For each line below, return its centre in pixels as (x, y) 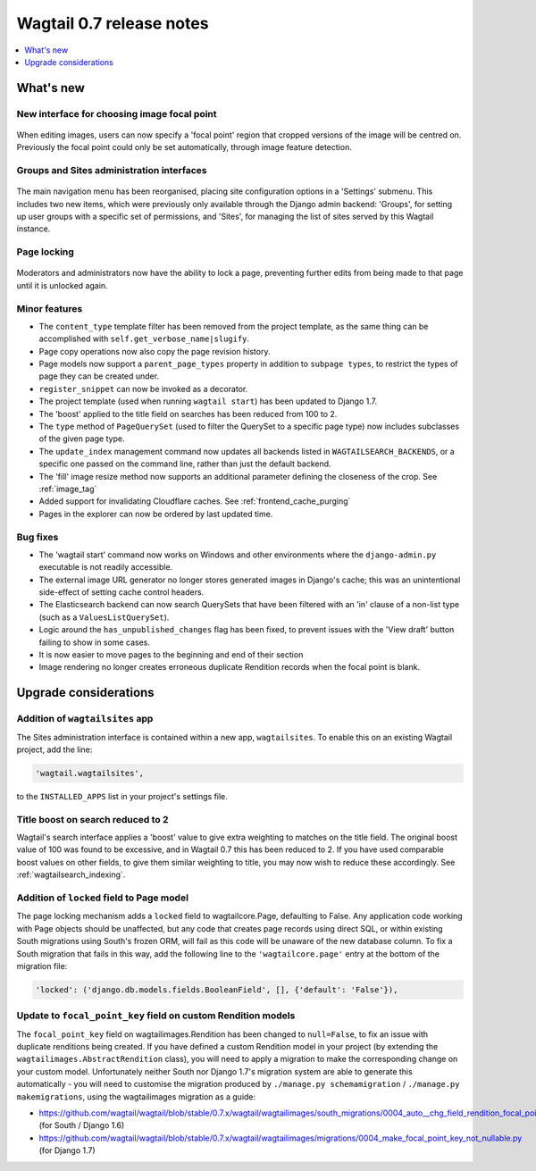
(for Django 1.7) (67, 1150)
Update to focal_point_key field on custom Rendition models (156, 1016)
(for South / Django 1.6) (82, 1125)
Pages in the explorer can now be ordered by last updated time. (156, 514)
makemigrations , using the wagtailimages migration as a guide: (136, 1096)
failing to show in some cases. (95, 642)
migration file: (42, 966)
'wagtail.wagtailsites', (90, 773)
